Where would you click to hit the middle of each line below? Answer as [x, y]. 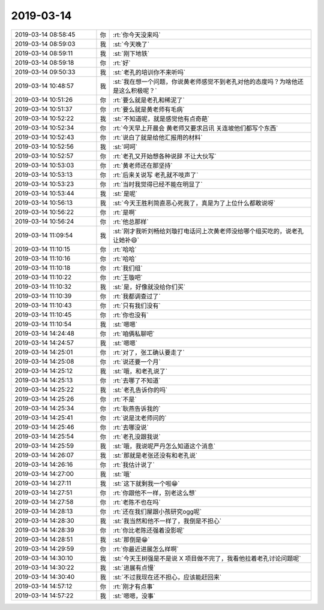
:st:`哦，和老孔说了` [140, 371]
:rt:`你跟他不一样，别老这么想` [155, 493]
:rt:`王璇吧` [128, 277]
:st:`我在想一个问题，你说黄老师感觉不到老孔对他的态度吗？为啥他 [205, 81]
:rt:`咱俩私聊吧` [134, 334]
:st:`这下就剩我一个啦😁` [146, 484]
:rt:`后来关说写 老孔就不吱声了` [156, 175]
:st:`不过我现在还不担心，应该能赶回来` [167, 577]
